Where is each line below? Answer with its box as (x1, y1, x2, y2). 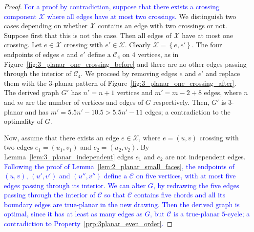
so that (104, 190, 126, 200)
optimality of (4, 116, 42, 126)
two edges (4, 142, 33, 152)
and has (25, 106, 49, 116)
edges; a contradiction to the (145, 106, 231, 116)
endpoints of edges (4, 49, 59, 59)
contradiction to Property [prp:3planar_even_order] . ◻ (4, 218, 173, 229)
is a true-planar (173, 209, 220, 219)
